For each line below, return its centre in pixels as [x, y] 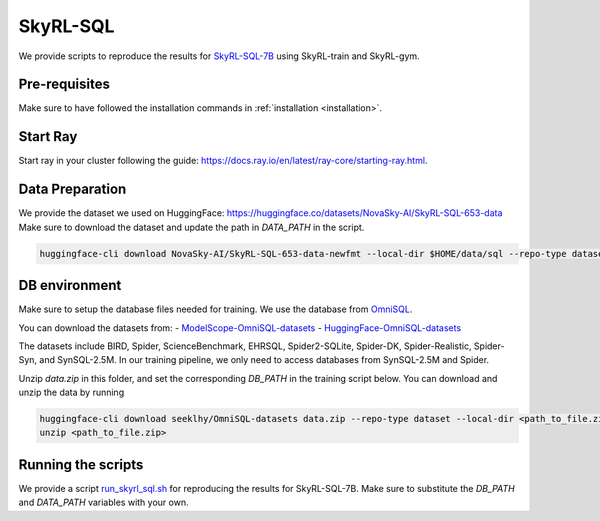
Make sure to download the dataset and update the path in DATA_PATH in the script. [191, 227]
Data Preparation [72, 189]
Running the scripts [81, 464]
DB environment [70, 285]
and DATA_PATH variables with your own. [103, 502]
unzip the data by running [71, 392]
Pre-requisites [64, 84]
